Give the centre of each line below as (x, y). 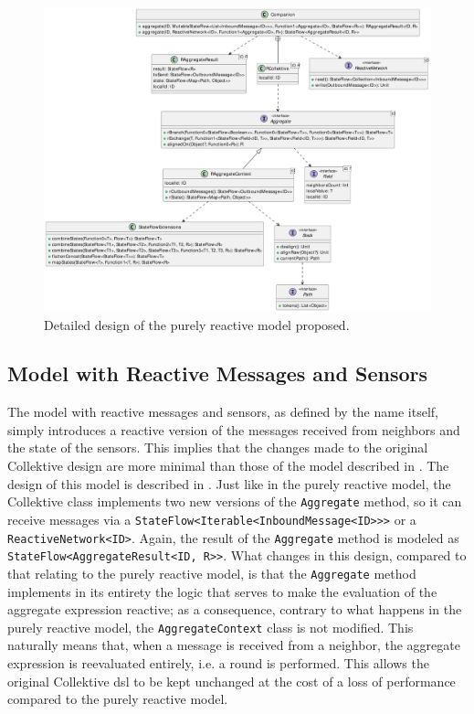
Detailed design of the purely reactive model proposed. (197, 324)
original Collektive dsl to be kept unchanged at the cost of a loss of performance (232, 681)
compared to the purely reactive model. (118, 699)
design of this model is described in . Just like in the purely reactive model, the (229, 483)
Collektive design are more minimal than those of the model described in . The (228, 466)
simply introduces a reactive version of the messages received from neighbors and (234, 429)
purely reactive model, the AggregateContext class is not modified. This (211, 627)
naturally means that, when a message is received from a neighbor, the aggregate (234, 645)
